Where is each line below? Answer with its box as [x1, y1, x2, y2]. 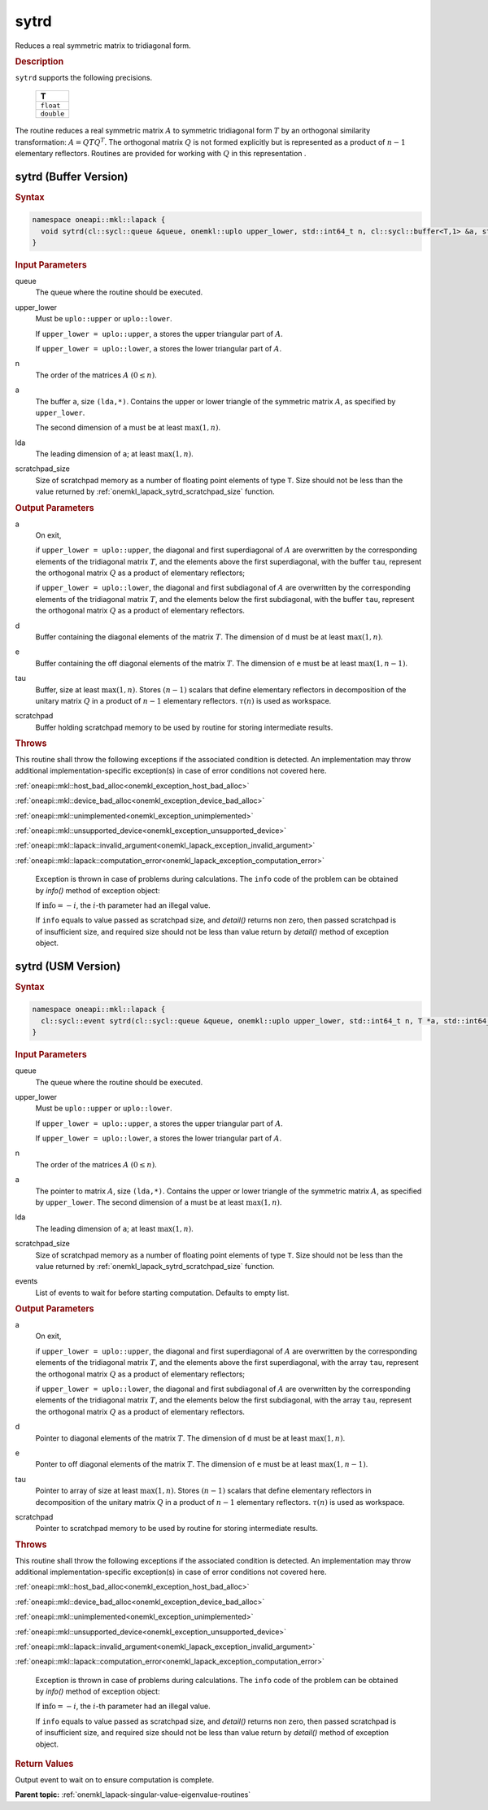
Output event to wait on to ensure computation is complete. [15, 1774, 215, 1785]
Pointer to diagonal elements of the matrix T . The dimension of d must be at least [35, 1433, 308, 1443]
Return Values [15, 1758, 74, 1769]
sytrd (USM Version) [15, 959, 121, 973]
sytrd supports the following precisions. [15, 72, 153, 82]
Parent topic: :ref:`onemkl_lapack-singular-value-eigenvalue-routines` [15, 1790, 251, 1799]
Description [15, 55, 64, 67]
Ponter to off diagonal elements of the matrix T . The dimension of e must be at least [35, 1459, 317, 1469]
